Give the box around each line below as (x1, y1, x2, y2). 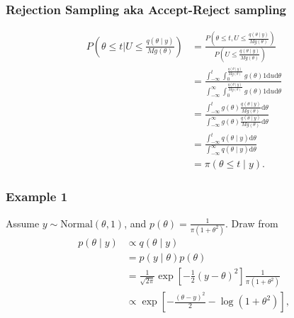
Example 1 (6, 188, 68, 205)
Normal (60, 219, 93, 229)
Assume (6, 215, 40, 230)
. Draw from (225, 215, 278, 230)
